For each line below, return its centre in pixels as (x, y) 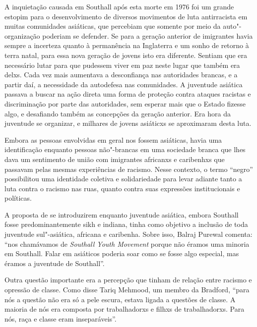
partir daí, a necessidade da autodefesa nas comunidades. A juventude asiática (124, 84)
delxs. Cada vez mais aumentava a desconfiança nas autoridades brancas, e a (121, 75)
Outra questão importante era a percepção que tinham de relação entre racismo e (128, 280)
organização (22, 35)
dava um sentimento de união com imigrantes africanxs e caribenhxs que (115, 159)
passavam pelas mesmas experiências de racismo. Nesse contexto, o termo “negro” (129, 169)
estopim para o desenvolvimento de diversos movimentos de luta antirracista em (126, 16)
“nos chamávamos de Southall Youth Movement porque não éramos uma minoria (127, 244)
